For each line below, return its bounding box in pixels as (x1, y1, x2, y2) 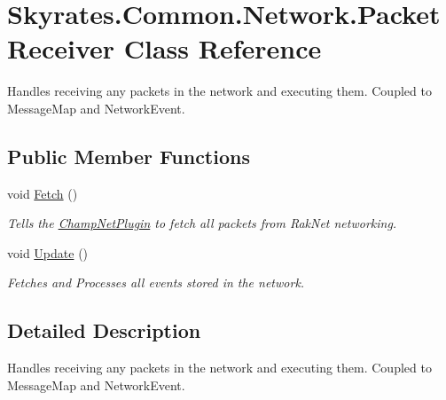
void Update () (7, 243, 89, 262)
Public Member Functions (7, 142, 250, 169)
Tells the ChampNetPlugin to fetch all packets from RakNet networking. (7, 214, 397, 232)
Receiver (7, 30, 115, 67)
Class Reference (123, 30, 322, 67)
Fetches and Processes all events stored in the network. (7, 273, 305, 292)
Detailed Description (7, 317, 201, 344)
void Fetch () (7, 184, 78, 202)
